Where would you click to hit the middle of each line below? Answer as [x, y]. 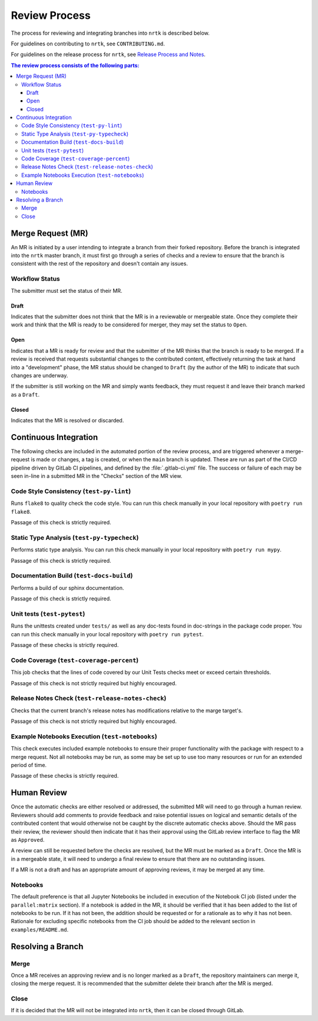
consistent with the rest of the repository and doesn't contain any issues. [100, 264]
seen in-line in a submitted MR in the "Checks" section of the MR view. [97, 476]
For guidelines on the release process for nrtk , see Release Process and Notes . [108, 54]
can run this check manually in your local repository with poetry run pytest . [107, 634]
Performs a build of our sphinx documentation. [67, 588]
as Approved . [28, 840]
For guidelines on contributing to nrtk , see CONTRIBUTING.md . [88, 44]
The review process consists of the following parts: [75, 65]
